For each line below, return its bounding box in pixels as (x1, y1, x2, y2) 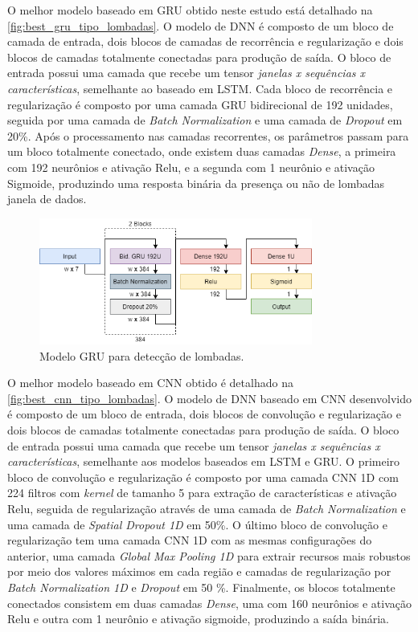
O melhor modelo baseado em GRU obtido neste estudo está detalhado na (7, 2, 373, 18)
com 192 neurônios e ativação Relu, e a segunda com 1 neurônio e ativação (7, 158, 375, 175)
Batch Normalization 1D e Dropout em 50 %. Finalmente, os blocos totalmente (7, 578, 395, 595)
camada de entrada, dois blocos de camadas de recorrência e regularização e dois (7, 33, 404, 50)
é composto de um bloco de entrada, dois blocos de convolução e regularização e (7, 406, 401, 422)
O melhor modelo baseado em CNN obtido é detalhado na (7, 374, 293, 391)
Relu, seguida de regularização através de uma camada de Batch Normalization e (7, 500, 406, 517)
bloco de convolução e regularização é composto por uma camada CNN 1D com (7, 468, 399, 485)
